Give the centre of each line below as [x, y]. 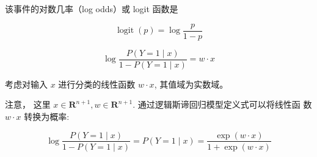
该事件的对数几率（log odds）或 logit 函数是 [92, 9]
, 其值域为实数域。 [191, 84]
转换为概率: [47, 116]
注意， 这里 [28, 104]
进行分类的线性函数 [97, 84]
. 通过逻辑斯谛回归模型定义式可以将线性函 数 [222, 104]
